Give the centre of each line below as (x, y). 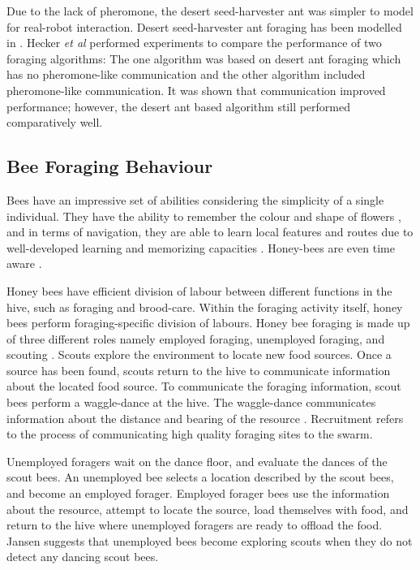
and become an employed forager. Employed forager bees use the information (198, 493)
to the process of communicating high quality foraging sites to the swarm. (190, 434)
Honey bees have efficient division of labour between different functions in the (199, 290)
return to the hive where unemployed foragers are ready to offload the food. (195, 525)
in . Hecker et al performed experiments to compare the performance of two (194, 43)
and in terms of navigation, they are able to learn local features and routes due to (210, 232)
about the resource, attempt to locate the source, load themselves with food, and (208, 509)
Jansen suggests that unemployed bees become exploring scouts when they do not (210, 540)
